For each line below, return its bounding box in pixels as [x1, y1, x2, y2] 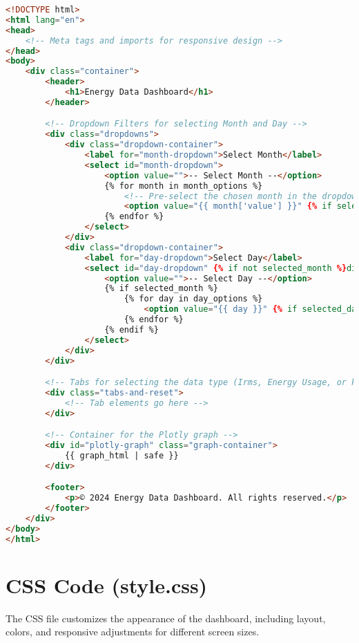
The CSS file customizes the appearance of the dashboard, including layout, [6, 611, 326, 625]
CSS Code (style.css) [6, 570, 208, 599]
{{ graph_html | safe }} [64, 450, 179, 460]
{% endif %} [104, 324, 159, 335]
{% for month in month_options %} [104, 180, 263, 191]
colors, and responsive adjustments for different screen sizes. [6, 624, 260, 639]
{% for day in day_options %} [124, 294, 263, 304]
